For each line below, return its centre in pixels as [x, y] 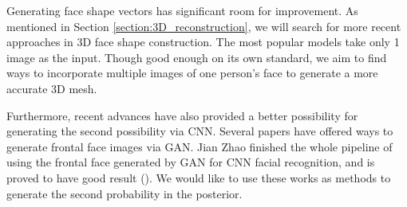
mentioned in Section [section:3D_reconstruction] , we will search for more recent [204, 26]
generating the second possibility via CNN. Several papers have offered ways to [200, 131]
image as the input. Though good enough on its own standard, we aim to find [197, 57]
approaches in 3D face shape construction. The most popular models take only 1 [203, 42]
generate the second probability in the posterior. [124, 193]
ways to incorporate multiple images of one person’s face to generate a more [192, 73]
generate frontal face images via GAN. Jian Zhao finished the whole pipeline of [200, 146]
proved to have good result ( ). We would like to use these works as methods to [199, 177]
